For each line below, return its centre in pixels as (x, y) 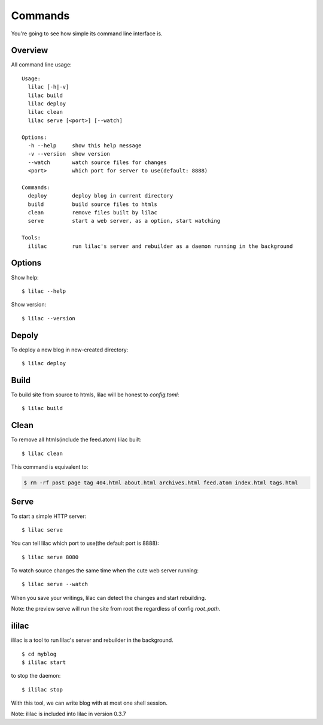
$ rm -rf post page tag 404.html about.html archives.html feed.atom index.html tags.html (161, 483)
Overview (30, 51)
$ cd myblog (39, 654)
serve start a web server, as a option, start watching (124, 221)
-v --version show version (69, 154)
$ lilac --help (44, 291)
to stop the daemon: (36, 676)
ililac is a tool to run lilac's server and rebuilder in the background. (92, 640)
